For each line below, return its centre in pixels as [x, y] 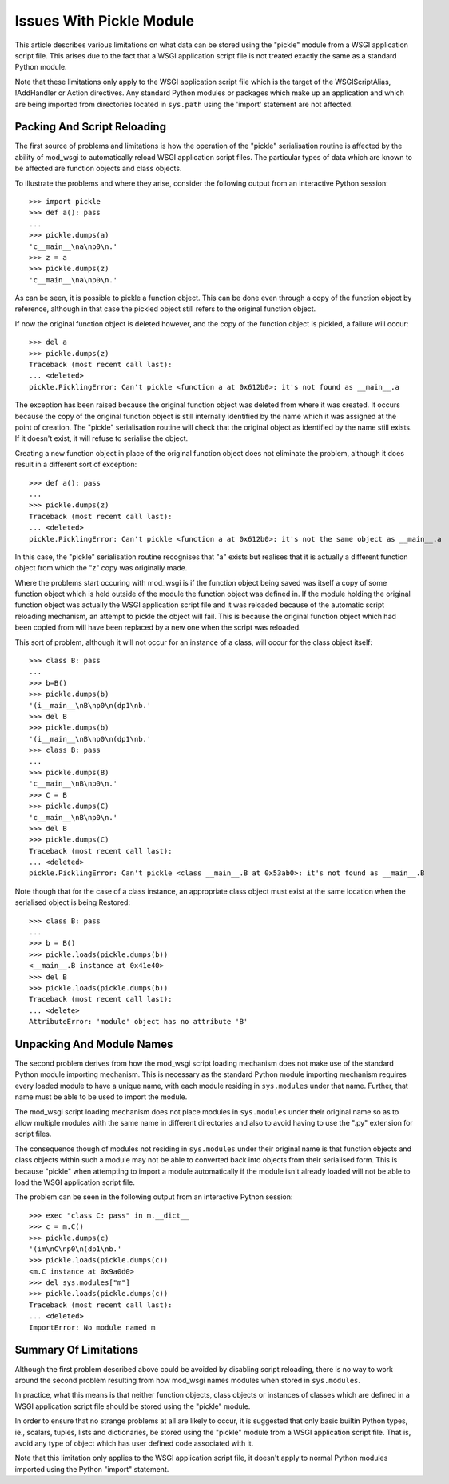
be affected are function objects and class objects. [98, 169]
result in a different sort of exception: [76, 465]
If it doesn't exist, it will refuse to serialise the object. [101, 438]
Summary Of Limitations [77, 1350]
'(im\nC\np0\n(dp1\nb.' [75, 1249]
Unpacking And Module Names [94, 1044]
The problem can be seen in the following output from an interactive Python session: [154, 1197]
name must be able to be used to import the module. [101, 1097]
